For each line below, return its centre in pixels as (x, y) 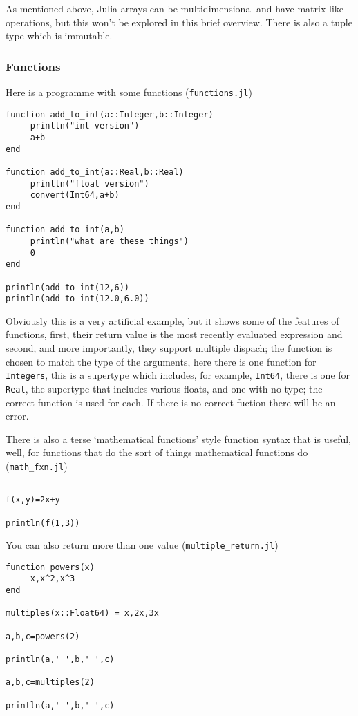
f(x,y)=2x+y (33, 500)
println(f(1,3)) (43, 523)
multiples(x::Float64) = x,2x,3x (82, 613)
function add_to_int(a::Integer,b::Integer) (110, 114)
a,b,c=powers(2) (43, 636)
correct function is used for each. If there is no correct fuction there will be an (171, 402)
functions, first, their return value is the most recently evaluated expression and (174, 334)
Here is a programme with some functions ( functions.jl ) (129, 92)
